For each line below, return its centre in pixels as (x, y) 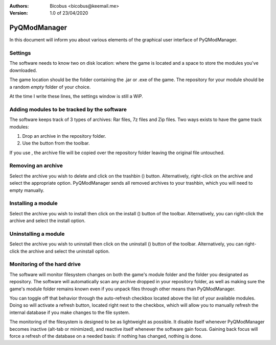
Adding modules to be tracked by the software (68, 109)
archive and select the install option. (48, 221)
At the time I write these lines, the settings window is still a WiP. (76, 96)
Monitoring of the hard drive (45, 264)
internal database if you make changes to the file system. (70, 312)
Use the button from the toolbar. (56, 143)
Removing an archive (36, 166)
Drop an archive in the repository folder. (64, 136)
